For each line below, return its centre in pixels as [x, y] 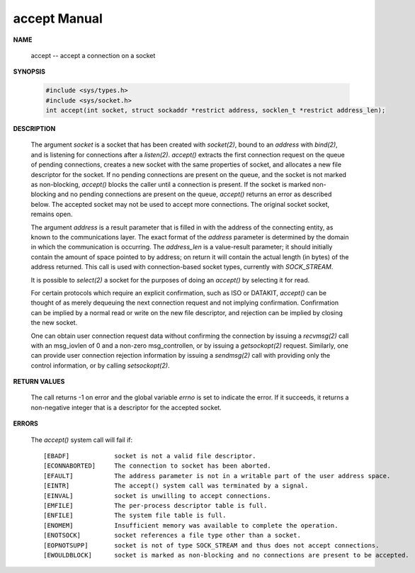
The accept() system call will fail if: [82, 440]
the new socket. [54, 323]
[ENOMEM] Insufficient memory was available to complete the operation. [191, 525]
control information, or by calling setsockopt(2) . [100, 365]
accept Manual [58, 18]
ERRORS [26, 424]
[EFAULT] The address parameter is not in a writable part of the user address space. [217, 476]
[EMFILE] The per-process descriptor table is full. [155, 505]
